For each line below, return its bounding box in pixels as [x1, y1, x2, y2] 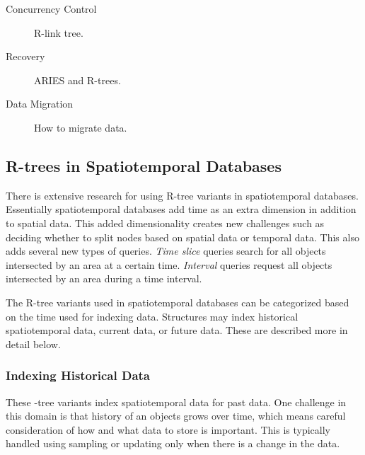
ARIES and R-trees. [34, 72, 121, 87]
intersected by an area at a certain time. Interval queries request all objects [6, 257, 332, 272]
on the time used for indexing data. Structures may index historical [6, 309, 299, 323]
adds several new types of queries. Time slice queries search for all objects [6, 243, 326, 258]
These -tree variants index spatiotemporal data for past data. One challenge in [6, 394, 347, 409]
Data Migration [6, 96, 74, 111]
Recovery [6, 49, 45, 64]
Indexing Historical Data [6, 367, 151, 384]
